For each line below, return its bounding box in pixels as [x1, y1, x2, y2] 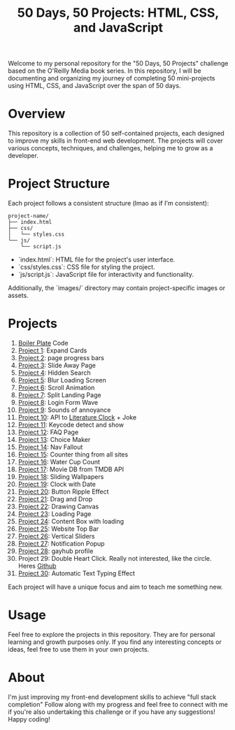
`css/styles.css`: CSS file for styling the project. [17, 263, 156, 271]
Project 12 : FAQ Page [17, 428, 79, 436]
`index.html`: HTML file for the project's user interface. [17, 255, 176, 264]
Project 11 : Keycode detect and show [17, 421, 124, 429]
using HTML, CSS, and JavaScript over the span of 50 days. [8, 82, 181, 90]
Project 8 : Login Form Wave [17, 399, 99, 406]
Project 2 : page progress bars [17, 354, 104, 362]
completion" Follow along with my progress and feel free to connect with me [8, 700, 228, 708]
